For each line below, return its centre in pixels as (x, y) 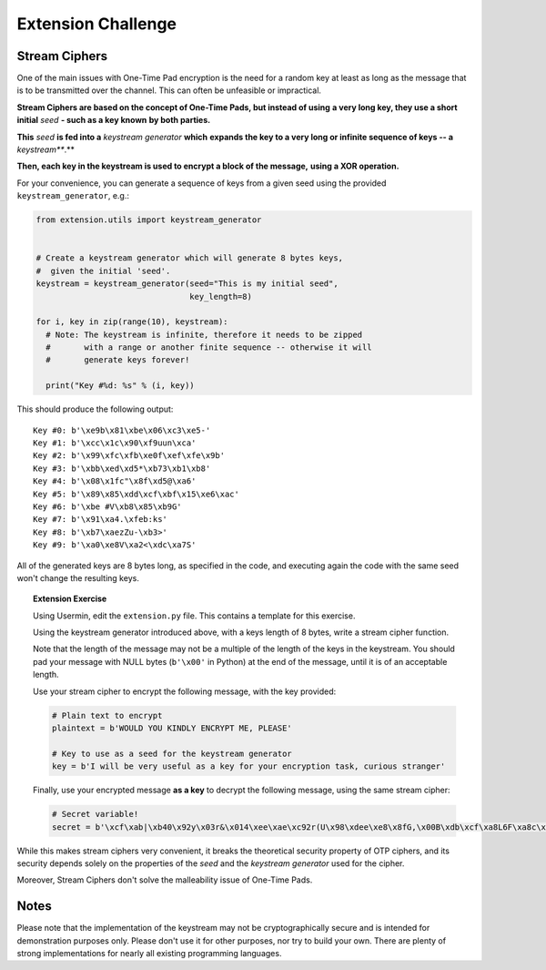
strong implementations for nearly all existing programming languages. (149, 954)
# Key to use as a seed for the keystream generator (172, 753)
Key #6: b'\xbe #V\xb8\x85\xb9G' (107, 506)
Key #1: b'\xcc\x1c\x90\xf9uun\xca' (115, 443)
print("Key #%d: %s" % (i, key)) (120, 386)
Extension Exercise (70, 599)
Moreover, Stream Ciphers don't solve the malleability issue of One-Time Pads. (165, 880)
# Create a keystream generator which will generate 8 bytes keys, (190, 258)
